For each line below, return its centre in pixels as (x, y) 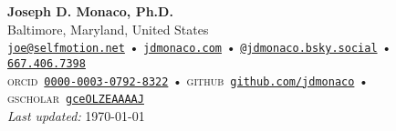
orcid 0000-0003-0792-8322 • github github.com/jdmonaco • (188, 80)
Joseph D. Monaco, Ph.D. (90, 11)
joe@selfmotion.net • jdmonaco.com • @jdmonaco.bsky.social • (200, 47)
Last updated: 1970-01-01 (76, 115)
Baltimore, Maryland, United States (108, 29)
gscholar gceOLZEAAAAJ (76, 98)
